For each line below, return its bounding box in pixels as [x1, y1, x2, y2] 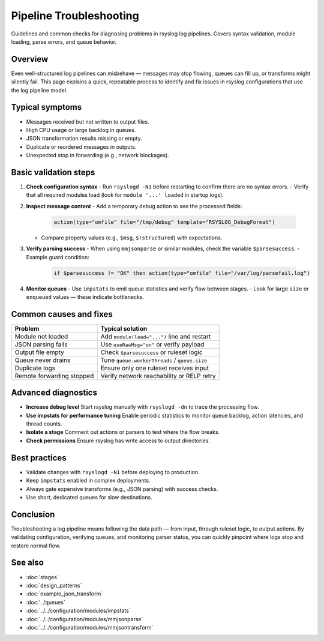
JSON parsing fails [14, 340, 68, 348]
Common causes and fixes [11, 309, 113, 319]
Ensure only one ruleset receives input [100, 364, 209, 372]
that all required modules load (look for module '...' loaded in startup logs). [26, 191, 224, 199]
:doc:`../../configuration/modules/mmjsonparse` [26, 615, 143, 622]
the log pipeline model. [11, 86, 68, 94]
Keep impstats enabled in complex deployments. [26, 477, 151, 484]
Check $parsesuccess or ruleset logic [100, 348, 203, 357]
